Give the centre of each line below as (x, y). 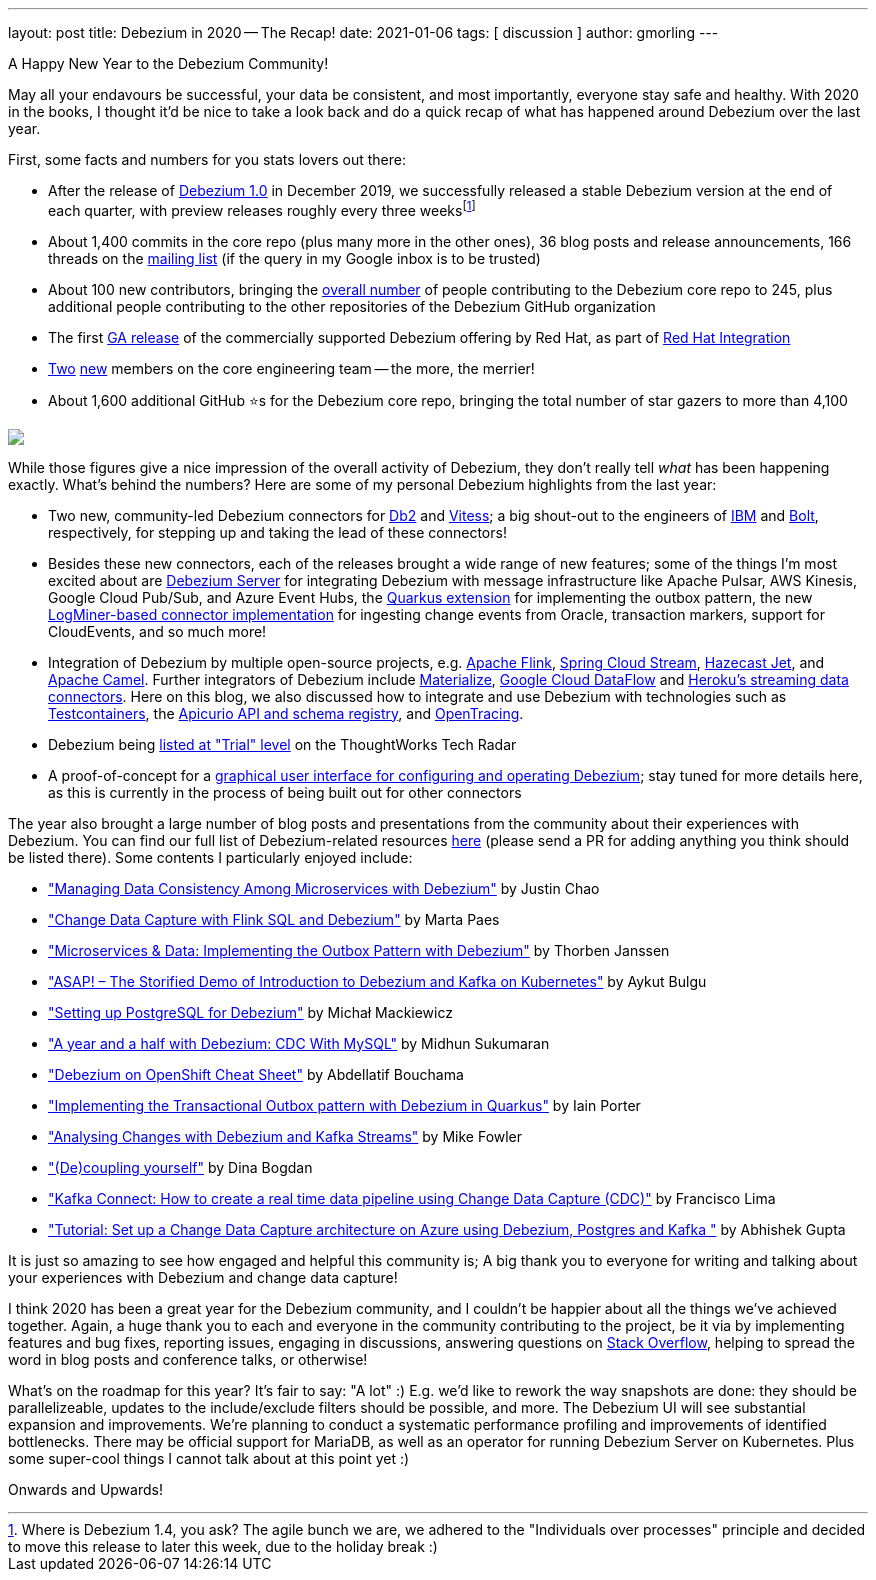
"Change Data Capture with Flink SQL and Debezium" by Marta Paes (274, 919)
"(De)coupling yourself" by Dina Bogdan (180, 1167)
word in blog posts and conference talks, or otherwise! (188, 1359)
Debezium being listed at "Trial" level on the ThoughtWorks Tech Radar (282, 744)
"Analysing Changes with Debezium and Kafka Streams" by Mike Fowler (285, 1136)
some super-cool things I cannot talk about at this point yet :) (209, 1458)
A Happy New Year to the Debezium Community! (168, 63)
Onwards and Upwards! (85, 1489)
